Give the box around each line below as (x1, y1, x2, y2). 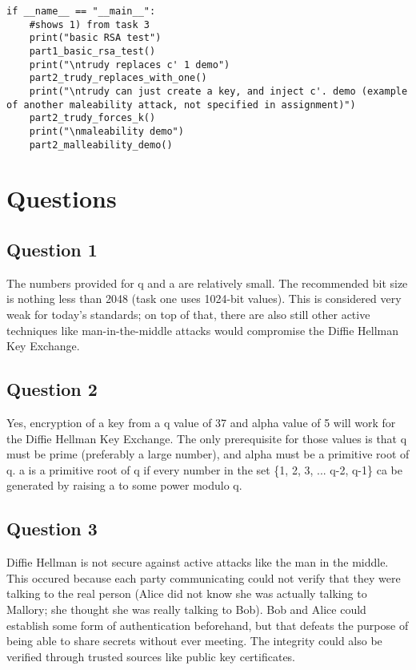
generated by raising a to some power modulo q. (6, 477, 242, 494)
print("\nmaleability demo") (29, 125, 184, 137)
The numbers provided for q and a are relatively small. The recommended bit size (6, 274, 408, 291)
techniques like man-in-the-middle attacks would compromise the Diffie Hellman (6, 321, 399, 338)
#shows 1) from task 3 (29, 18, 150, 30)
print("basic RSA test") (29, 32, 162, 44)
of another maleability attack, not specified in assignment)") (6, 99, 356, 111)
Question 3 (6, 516, 98, 541)
